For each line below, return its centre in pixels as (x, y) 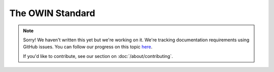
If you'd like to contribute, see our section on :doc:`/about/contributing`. (98, 56)
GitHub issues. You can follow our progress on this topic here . (88, 47)
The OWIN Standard (52, 13)
